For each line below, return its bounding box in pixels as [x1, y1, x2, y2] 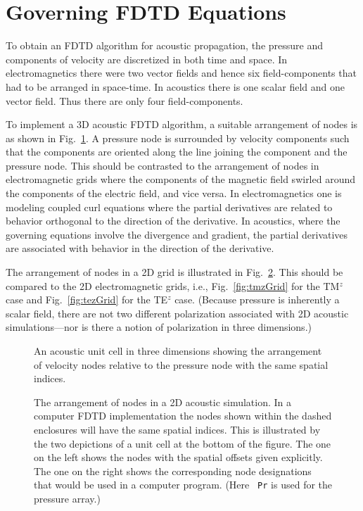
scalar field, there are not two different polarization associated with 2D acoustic [6, 305, 349, 320]
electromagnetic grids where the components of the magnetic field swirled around [6, 172, 356, 187]
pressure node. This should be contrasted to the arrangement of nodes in [6, 158, 319, 172]
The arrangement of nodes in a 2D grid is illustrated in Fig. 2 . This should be [6, 265, 343, 279]
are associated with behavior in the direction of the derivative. [6, 241, 274, 255]
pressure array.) [34, 491, 101, 505]
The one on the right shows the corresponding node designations [34, 463, 312, 478]
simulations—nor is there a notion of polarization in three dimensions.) [6, 320, 312, 334]
